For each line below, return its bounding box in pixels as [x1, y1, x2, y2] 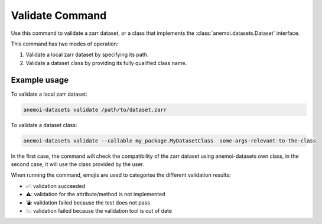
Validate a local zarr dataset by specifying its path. [25, 51, 149, 59]
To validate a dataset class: [11, 121, 77, 128]
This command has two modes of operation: [11, 40, 119, 47]
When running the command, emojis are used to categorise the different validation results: [11, 171, 231, 178]
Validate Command [11, 9, 107, 22]
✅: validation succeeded [25, 182, 86, 189]
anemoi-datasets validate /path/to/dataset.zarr [23, 106, 167, 113]
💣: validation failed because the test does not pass [25, 199, 151, 206]
